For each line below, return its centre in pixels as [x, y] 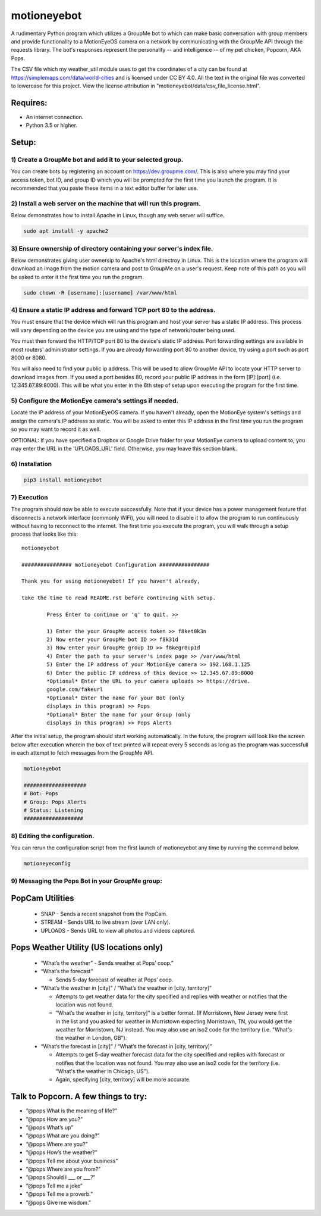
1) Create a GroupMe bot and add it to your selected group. [97, 160]
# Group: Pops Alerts [55, 802]
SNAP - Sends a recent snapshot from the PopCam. [104, 914]
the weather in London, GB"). [91, 1038]
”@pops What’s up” [50, 1127]
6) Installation [32, 464]
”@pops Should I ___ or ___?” [61, 1177]
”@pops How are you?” [54, 1119]
